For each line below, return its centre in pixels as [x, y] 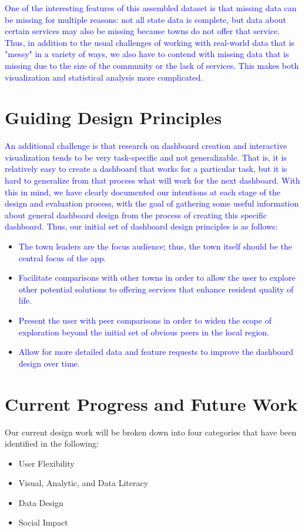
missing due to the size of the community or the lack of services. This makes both [152, 65]
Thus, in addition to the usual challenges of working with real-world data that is [150, 42]
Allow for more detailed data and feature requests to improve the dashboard [156, 352]
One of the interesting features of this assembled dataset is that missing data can [151, 8]
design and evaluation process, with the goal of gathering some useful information [152, 203]
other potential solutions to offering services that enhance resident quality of [156, 289]
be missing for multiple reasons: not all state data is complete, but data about [145, 19]
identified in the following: [52, 443]
